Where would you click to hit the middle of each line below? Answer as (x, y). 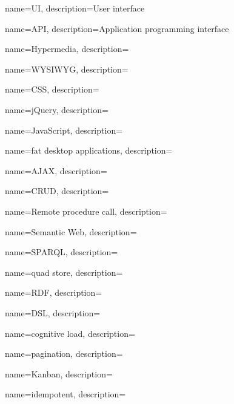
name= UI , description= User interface (75, 8)
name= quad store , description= (64, 272)
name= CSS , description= (52, 89)
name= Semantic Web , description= (71, 231)
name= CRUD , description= (57, 191)
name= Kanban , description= (59, 373)
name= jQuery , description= (57, 109)
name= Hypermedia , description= (67, 49)
